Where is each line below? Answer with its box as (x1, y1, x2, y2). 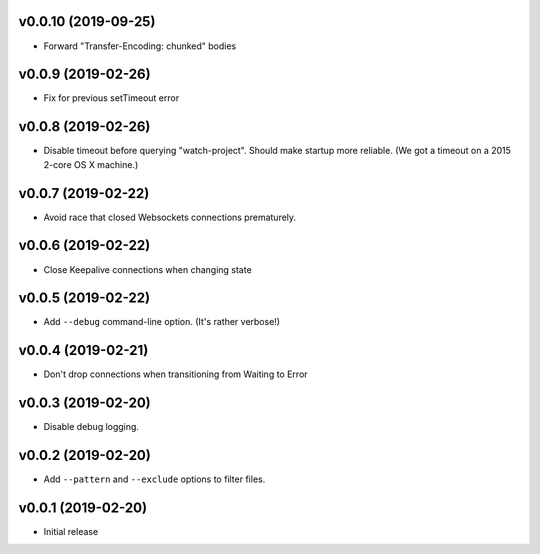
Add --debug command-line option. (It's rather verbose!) (43, 316, 280, 328)
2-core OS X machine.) (43, 158, 139, 170)
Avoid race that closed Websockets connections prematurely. (43, 211, 297, 223)
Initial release (43, 526, 99, 538)
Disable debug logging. (43, 421, 140, 433)
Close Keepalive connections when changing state (43, 263, 252, 275)
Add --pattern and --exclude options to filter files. (43, 473, 266, 485)
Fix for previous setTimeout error (43, 92, 180, 104)
